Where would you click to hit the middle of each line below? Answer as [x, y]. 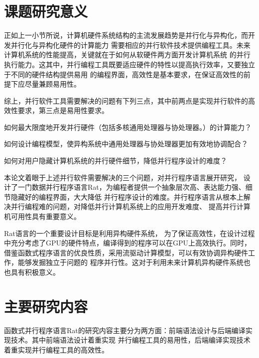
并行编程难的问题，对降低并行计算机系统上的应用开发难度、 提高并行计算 [130, 206]
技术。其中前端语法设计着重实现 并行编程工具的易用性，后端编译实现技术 [130, 340]
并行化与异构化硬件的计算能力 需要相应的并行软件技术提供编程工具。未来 [130, 45]
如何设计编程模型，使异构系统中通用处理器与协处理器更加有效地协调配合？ [126, 144]
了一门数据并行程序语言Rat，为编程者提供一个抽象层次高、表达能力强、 [128, 187]
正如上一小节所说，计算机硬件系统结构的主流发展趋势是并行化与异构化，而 [126, 35]
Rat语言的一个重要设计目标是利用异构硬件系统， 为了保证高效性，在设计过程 [129, 233]
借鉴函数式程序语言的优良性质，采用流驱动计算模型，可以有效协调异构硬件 [126, 252]
